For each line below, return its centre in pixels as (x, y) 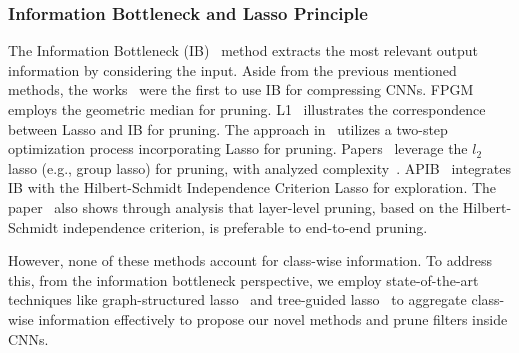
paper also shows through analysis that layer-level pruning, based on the (233, 206)
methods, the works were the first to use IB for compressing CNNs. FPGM (241, 89)
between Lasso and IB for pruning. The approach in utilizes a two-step (228, 128)
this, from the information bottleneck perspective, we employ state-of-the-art (243, 279)
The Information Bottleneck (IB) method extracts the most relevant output (243, 50)
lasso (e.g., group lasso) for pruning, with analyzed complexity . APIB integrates (260, 167)
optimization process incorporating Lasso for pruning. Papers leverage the (238, 148)
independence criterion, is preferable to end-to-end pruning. (245, 226)
